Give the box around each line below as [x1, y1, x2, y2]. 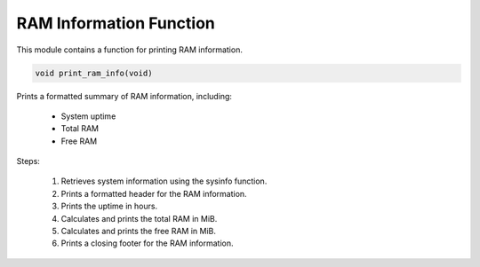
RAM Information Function [16, 13, 215, 33]
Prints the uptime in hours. [60, 200, 158, 212]
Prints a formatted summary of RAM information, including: [16, 90, 233, 101]
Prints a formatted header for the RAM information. [60, 188, 248, 199]
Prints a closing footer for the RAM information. [60, 238, 235, 248]
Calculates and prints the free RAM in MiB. [60, 226, 217, 237]
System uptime [60, 111, 116, 122]
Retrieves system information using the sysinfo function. [60, 176, 268, 186]
